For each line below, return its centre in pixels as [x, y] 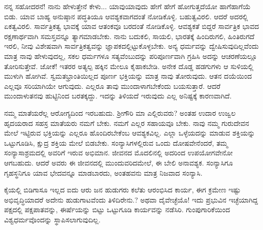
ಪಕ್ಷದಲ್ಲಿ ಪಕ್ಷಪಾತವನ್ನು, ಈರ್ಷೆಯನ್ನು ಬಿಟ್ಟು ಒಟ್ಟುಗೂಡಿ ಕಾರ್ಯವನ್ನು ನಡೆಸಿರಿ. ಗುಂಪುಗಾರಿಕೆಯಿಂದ [117, 209]
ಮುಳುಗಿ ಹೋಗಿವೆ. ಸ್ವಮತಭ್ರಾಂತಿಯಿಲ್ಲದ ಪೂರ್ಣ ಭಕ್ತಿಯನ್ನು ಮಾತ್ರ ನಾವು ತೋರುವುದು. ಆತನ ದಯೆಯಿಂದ [128, 76]
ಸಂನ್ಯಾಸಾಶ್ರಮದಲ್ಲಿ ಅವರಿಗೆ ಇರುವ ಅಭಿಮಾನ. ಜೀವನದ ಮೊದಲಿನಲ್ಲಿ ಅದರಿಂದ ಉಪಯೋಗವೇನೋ [119, 153]
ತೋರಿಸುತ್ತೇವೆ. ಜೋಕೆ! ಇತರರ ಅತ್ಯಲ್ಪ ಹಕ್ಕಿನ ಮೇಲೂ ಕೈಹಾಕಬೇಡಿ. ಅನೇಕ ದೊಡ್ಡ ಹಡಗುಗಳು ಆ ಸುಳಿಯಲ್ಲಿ [129, 66]
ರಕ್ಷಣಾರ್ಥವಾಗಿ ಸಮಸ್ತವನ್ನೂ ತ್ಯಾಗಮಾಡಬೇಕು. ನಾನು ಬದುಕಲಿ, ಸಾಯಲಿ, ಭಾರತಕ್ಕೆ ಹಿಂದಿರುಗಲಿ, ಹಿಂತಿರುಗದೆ [129, 36]
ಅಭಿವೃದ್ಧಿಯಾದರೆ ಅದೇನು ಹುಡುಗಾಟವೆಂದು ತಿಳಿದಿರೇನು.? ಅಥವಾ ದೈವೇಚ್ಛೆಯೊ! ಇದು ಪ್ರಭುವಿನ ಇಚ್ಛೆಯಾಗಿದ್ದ [131, 199]
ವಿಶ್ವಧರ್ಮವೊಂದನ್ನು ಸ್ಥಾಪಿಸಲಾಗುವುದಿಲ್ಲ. [52, 219]
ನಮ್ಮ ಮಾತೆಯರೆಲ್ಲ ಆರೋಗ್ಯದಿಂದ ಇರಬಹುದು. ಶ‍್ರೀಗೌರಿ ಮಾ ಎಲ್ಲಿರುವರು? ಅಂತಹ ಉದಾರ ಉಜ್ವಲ [120, 112]
